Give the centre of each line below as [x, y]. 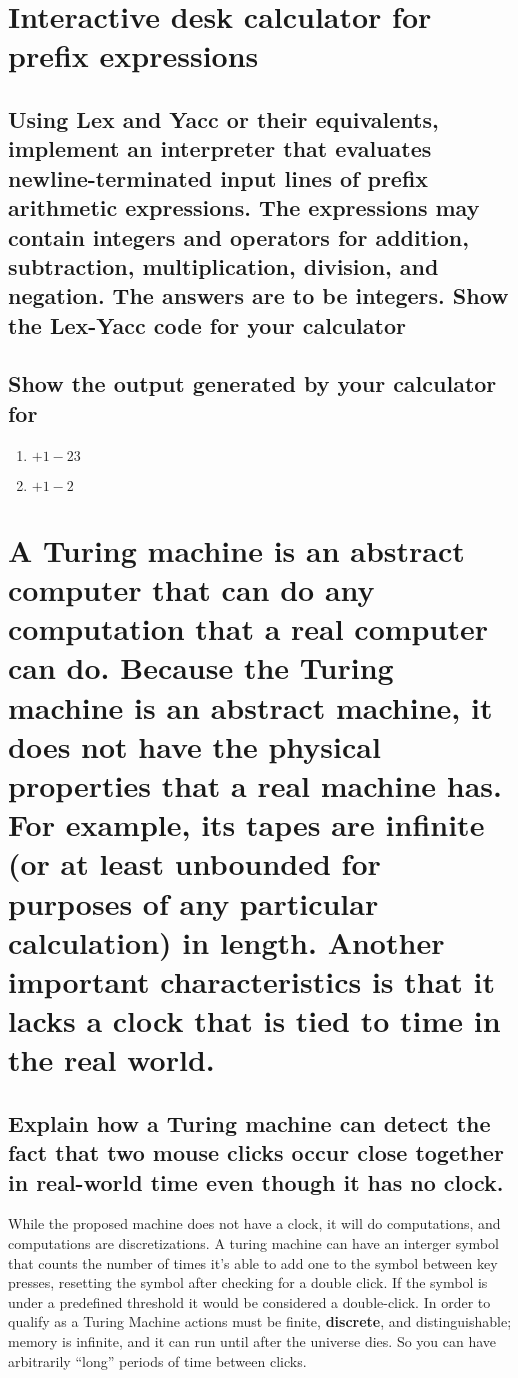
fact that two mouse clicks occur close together [256, 1152]
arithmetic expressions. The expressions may [244, 207]
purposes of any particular [193, 902]
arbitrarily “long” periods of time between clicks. [157, 1360]
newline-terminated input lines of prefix [218, 177]
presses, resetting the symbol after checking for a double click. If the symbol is [248, 1282]
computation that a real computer [248, 628]
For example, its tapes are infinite [246, 824]
